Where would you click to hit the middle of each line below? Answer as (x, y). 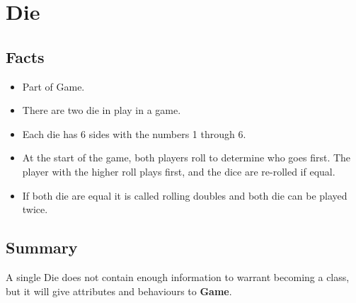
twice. (35, 209)
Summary (42, 247)
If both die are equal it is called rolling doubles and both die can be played (185, 195)
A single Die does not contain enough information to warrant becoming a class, (178, 276)
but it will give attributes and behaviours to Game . (119, 291)
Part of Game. (53, 86)
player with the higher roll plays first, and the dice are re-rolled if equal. (179, 171)
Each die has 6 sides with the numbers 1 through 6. (134, 133)
